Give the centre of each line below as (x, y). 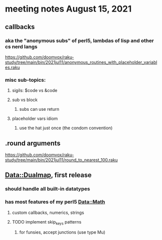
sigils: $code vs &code (35, 90)
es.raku (13, 67)
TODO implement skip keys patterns (47, 222)
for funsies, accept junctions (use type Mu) (62, 232)
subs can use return (39, 109)
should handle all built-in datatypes (48, 189)
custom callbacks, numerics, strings (48, 212)
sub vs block (25, 100)
